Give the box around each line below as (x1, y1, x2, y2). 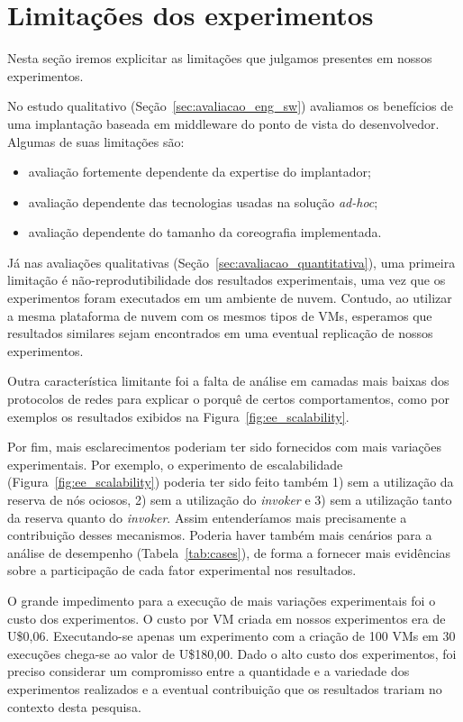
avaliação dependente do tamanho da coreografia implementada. (28, 223, 382, 242)
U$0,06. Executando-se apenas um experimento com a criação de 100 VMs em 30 (7, 626, 456, 645)
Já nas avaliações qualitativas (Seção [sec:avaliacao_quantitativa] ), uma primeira (7, 252, 456, 271)
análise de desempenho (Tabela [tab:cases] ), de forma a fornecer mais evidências (7, 543, 451, 562)
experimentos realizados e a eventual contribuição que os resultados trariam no (7, 679, 442, 698)
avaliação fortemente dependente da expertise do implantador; (28, 162, 371, 181)
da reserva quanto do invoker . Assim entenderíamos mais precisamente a (7, 507, 407, 526)
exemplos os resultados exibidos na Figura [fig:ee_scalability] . (7, 407, 350, 425)
